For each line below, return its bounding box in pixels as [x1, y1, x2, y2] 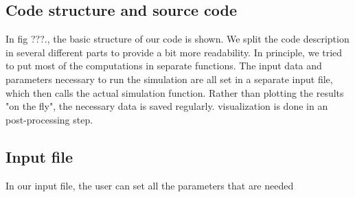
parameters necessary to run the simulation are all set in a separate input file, [5, 71, 333, 86]
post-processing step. [5, 112, 93, 126]
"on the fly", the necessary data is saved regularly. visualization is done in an [5, 99, 328, 113]
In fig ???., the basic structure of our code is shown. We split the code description [5, 32, 350, 46]
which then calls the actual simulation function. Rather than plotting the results [5, 85, 344, 100]
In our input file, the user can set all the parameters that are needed [5, 178, 294, 192]
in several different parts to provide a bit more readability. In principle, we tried [5, 45, 343, 59]
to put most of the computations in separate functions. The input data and [5, 58, 322, 73]
